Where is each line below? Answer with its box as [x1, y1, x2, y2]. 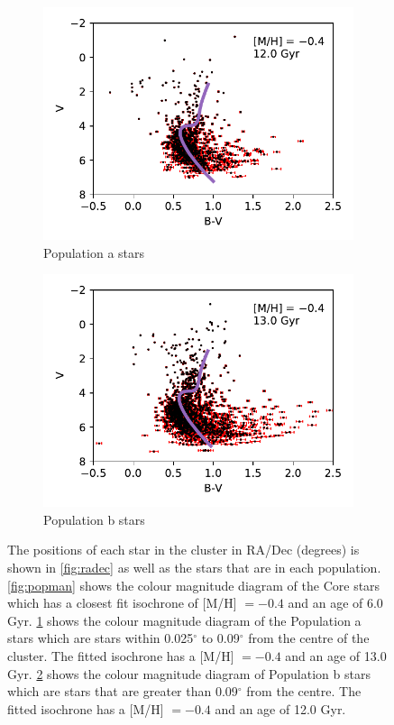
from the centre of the [248, 629, 370, 647]
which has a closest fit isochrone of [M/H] [7, 593, 237, 612]
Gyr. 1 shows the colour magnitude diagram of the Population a [7, 610, 362, 629]
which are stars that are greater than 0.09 [7, 682, 238, 701]
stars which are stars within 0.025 [7, 629, 194, 647]
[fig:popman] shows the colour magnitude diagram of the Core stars [7, 575, 380, 594]
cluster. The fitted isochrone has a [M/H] [7, 646, 234, 665]
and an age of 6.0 [288, 593, 383, 612]
